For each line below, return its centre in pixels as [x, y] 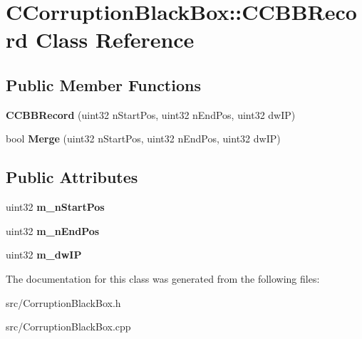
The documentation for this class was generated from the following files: [163, 278]
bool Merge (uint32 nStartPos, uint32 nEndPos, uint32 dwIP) [143, 139]
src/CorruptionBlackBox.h [63, 302]
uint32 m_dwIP [44, 255]
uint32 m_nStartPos [55, 207]
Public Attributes [72, 177]
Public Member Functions [103, 84]
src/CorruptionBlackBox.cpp [68, 327]
